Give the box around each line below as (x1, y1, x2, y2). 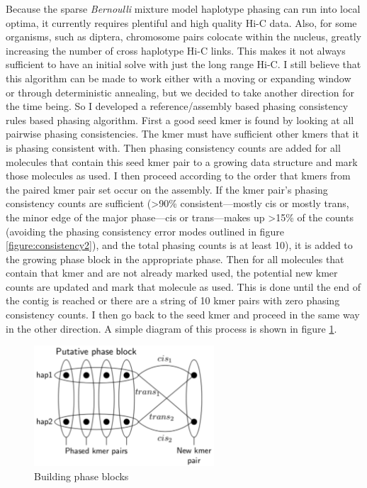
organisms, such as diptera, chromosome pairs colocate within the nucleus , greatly (6, 29, 361, 44)
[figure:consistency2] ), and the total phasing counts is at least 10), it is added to (6, 238, 353, 253)
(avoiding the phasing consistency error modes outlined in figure (6, 223, 284, 238)
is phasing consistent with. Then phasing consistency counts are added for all (6, 140, 341, 155)
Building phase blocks (34, 469, 129, 484)
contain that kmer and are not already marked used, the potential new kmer (6, 265, 338, 280)
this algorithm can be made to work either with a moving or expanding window (6, 70, 351, 85)
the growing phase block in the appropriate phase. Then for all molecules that (6, 251, 344, 266)
